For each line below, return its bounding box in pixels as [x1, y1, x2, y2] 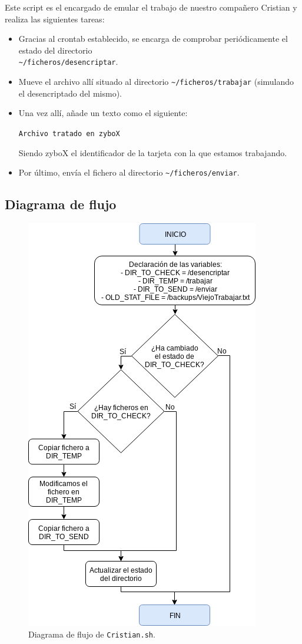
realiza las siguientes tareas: [5, 12, 105, 25]
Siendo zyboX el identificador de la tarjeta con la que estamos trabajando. [18, 146, 287, 158]
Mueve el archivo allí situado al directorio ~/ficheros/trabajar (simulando [18, 75, 294, 88]
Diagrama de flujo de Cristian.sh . [28, 628, 155, 640]
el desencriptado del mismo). [18, 87, 122, 99]
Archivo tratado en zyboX [18, 129, 120, 138]
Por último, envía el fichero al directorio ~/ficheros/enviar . [18, 166, 240, 179]
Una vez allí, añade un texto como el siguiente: [18, 107, 188, 119]
